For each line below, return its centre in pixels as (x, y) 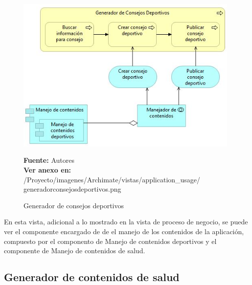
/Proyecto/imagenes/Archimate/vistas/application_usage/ (112, 179)
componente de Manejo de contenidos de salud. (75, 251)
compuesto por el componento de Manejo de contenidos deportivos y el (110, 241)
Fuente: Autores (49, 160)
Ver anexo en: (47, 169)
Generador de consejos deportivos (74, 205)
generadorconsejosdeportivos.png (72, 189)
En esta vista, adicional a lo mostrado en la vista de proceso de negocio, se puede (126, 222)
